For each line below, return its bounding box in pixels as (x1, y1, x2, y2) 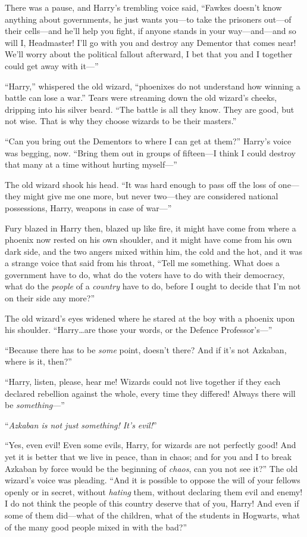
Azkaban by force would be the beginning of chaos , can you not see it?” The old (5, 462, 298, 474)
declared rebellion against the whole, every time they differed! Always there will (5, 387, 296, 399)
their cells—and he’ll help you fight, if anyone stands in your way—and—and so (5, 24, 296, 37)
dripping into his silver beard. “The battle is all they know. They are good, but (5, 103, 295, 115)
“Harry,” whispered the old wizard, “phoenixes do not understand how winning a (5, 79, 300, 92)
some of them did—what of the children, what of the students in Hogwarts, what (5, 508, 300, 521)
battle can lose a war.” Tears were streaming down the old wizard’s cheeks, (5, 91, 277, 104)
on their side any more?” (5, 292, 95, 304)
